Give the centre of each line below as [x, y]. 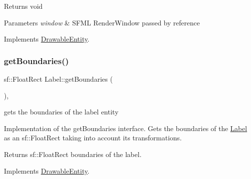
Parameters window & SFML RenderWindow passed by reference [102, 22]
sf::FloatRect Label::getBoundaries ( [58, 79]
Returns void [23, 6]
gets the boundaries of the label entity [61, 112]
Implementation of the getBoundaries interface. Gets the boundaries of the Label [125, 128]
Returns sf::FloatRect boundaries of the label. [73, 154]
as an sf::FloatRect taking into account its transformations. [93, 138]
